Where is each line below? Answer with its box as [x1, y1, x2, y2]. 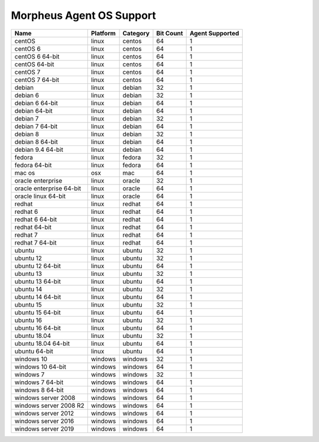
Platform [90, 29, 116, 37]
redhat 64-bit [14, 223, 52, 231]
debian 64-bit [14, 106, 53, 115]
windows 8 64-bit [14, 386, 64, 394]
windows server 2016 [14, 417, 74, 425]
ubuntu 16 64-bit [14, 324, 61, 332]
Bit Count [156, 29, 183, 37]
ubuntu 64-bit [14, 347, 53, 355]
